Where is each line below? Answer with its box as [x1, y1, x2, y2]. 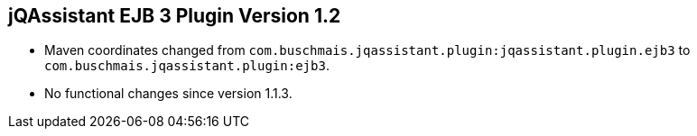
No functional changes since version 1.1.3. [44, 86, 293, 102]
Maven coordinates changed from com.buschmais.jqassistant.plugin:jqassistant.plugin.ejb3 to [44, 42, 691, 59]
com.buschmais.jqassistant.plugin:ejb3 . [44, 58, 330, 74]
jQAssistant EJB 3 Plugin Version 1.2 [8, 5, 341, 27]
